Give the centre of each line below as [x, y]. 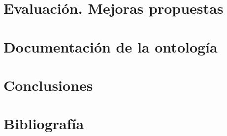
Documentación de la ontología [111, 46]
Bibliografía [44, 123]
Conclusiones [48, 85]
